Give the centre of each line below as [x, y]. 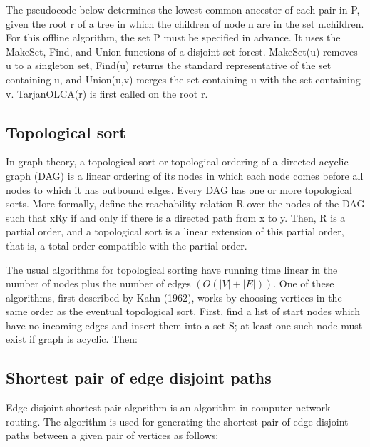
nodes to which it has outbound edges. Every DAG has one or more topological [179, 189]
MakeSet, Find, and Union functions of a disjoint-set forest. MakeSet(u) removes [182, 51]
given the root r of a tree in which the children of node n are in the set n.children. [185, 23]
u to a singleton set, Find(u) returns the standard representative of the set [169, 65]
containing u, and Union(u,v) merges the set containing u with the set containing [183, 79]
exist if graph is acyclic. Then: [72, 339]
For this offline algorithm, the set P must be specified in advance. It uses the [173, 37]
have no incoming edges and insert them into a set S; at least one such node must [184, 325]
